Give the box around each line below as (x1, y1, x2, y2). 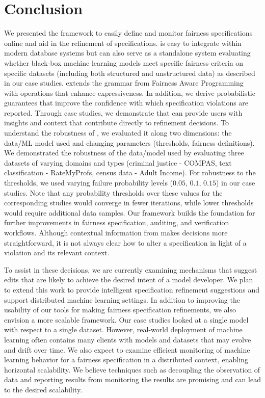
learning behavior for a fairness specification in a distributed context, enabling (4, 354, 248, 365)
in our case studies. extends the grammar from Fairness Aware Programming (4, 77, 244, 88)
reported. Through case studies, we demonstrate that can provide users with (4, 107, 243, 118)
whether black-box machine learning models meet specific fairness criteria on (4, 57, 244, 68)
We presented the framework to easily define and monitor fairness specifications (4, 28, 253, 38)
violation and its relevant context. (4, 247, 110, 258)
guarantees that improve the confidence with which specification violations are (4, 97, 249, 108)
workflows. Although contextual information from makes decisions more (4, 227, 228, 237)
